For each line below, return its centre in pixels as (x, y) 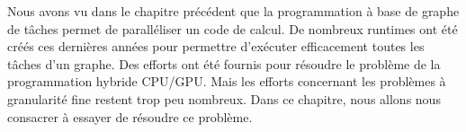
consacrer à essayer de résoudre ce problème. (130, 116)
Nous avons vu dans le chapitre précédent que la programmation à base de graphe (233, 11)
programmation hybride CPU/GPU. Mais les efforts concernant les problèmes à (227, 81)
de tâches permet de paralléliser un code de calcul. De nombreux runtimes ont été (233, 28)
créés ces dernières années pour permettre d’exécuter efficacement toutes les (216, 46)
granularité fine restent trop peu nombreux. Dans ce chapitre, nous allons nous (224, 98)
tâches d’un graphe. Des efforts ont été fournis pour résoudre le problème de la (224, 63)
